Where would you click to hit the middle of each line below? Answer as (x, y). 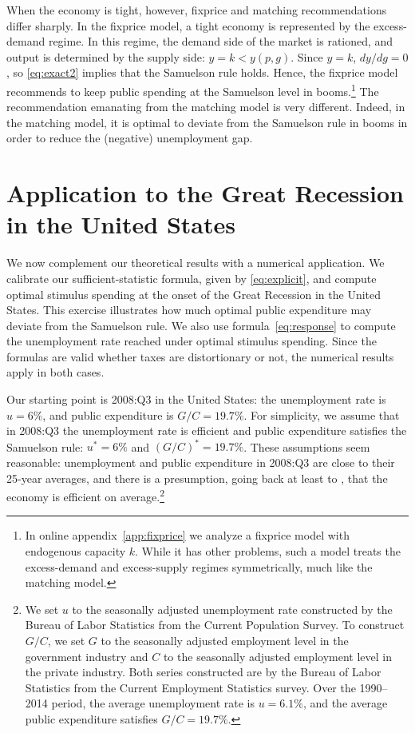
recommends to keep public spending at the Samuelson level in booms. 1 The (193, 90)
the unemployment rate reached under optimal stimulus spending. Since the (192, 341)
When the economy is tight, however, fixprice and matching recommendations (197, 10)
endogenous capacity (75, 550)
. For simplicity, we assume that (322, 414)
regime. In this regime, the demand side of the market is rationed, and (221, 41)
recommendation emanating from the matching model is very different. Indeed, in (206, 107)
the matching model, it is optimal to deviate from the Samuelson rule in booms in (207, 122)
